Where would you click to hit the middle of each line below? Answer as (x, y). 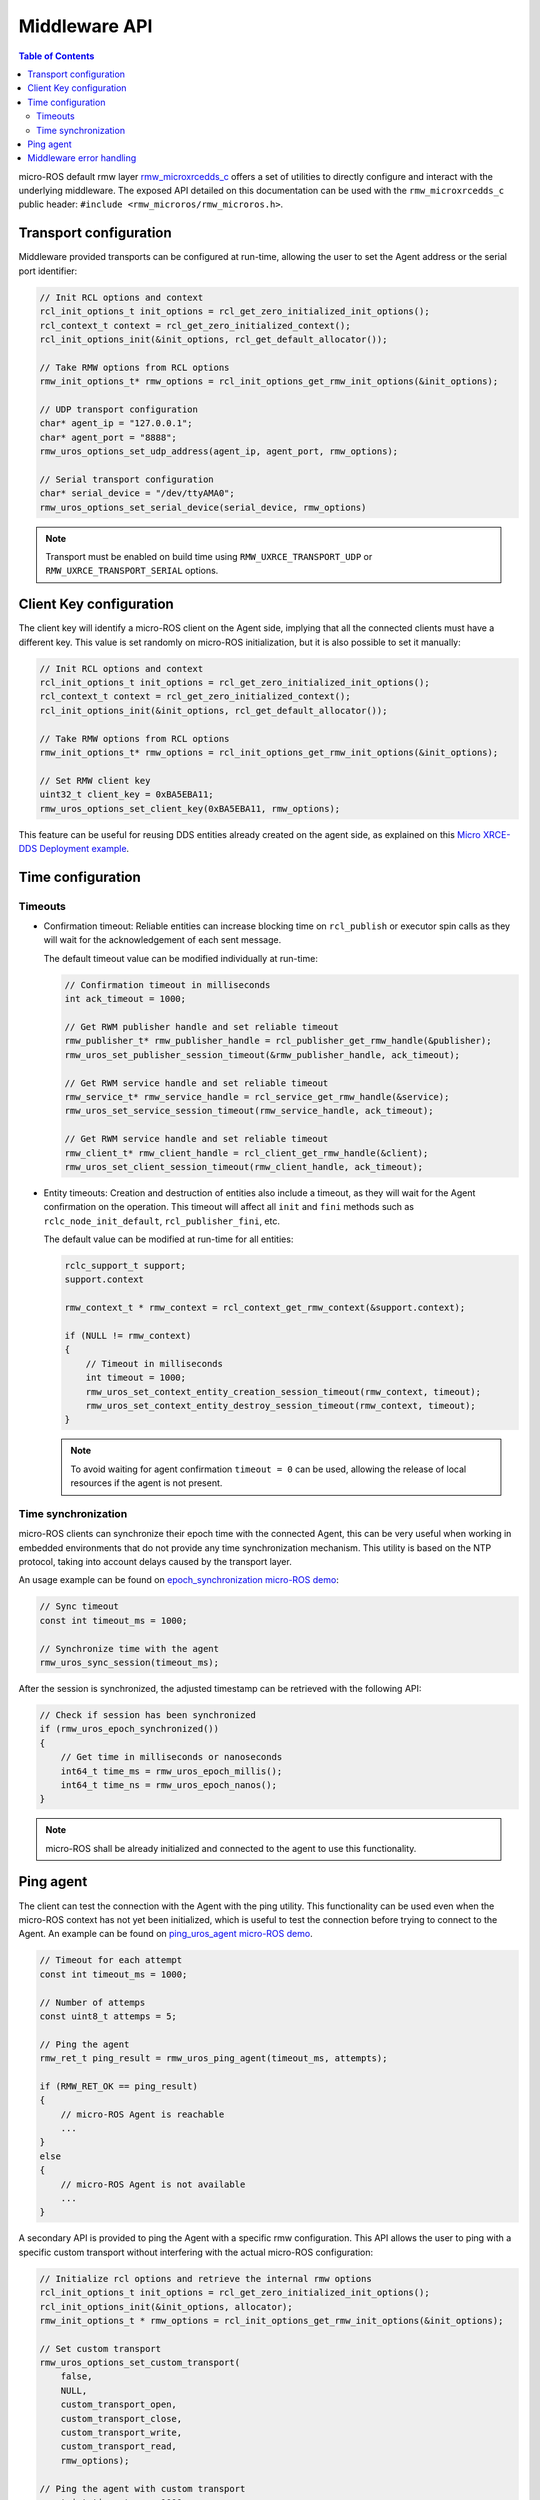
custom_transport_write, (121, 2433)
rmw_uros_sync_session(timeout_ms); (129, 1662)
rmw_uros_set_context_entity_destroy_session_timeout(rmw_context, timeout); (281, 1405)
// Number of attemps (92, 2002)
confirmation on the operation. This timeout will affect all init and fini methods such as (229, 1207)
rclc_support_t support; (125, 1266)
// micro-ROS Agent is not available (153, 2184)
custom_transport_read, (118, 2446)
